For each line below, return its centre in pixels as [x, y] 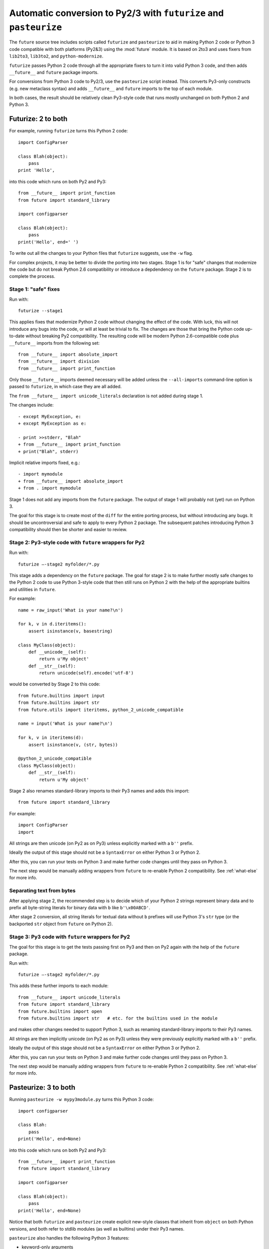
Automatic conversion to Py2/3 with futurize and [117, 13]
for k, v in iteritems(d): [51, 738]
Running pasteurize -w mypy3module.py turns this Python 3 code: [81, 1100]
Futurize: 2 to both [38, 119]
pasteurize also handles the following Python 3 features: [69, 1238]
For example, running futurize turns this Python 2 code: [68, 131]
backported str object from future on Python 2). [61, 924]
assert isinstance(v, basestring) [70, 631]
